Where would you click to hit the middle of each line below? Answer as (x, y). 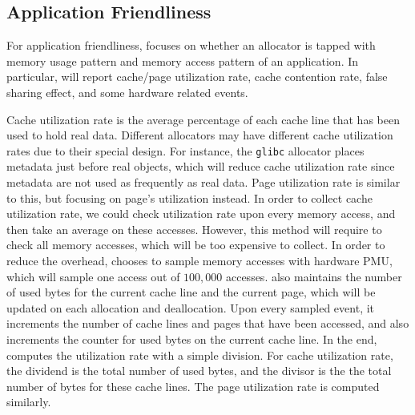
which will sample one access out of (93, 276)
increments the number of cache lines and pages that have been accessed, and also (208, 323)
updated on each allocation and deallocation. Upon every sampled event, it (191, 307)
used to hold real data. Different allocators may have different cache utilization (200, 135)
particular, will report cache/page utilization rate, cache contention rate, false (197, 77)
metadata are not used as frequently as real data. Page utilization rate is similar (203, 182)
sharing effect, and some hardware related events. (127, 92)
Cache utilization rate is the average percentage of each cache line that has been (203, 119)
